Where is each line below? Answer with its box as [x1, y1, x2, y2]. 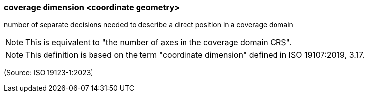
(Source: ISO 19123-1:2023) [4, 68, 93, 77]
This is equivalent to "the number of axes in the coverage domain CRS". [25, 37, 292, 48]
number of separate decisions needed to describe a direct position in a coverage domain [4, 20, 293, 29]
